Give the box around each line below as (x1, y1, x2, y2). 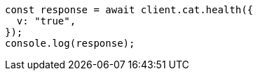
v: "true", (16, 15, 76, 26)
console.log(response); (5, 38, 135, 49)
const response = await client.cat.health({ (5, 4, 254, 15)
